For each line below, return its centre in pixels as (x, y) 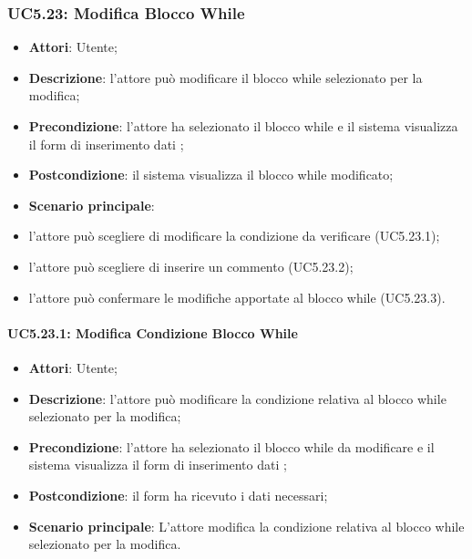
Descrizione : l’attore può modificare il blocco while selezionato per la (226, 77)
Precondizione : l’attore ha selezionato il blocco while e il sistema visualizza (243, 126)
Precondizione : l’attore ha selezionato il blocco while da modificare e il (231, 446)
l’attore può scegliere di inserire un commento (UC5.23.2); (191, 266)
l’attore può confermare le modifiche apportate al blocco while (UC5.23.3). (237, 297)
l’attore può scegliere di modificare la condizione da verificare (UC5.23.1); (234, 236)
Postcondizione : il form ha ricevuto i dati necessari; (178, 495)
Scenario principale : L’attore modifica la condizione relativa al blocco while (246, 526)
